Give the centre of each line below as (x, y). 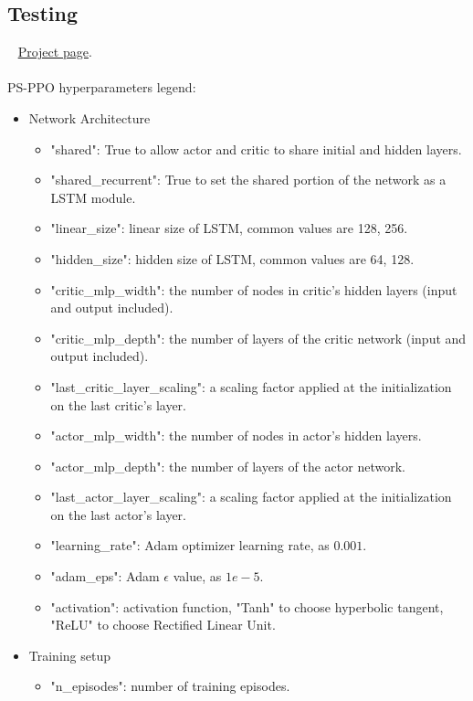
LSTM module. (93, 197)
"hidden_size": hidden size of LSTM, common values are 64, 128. (232, 258)
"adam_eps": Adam (105, 576)
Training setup (69, 655)
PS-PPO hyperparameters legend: (102, 87)
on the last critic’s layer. (118, 404)
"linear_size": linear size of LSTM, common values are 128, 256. (229, 228)
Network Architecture (89, 117)
